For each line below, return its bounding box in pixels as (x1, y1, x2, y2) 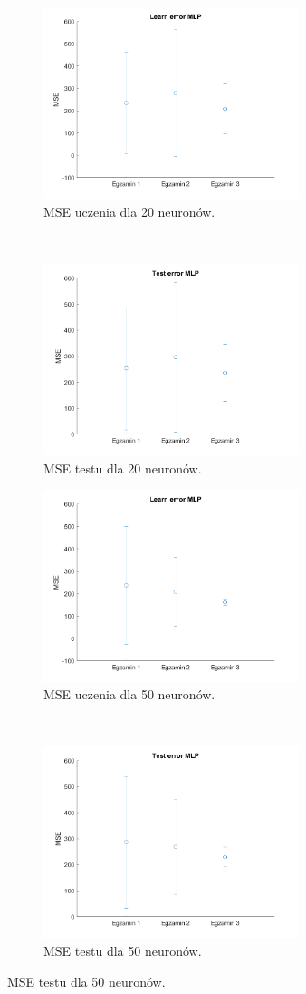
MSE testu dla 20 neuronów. (43, 458, 202, 477)
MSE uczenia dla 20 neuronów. (43, 201, 215, 220)
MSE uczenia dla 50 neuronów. (43, 685, 215, 704)
